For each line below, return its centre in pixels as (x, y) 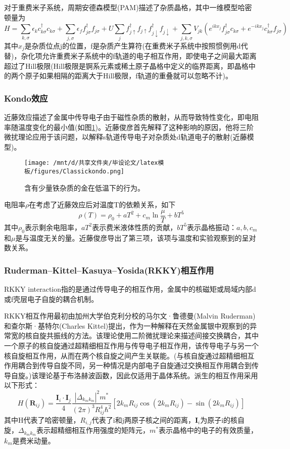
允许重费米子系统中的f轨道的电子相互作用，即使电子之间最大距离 (149, 55)
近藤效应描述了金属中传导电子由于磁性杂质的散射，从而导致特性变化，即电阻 (131, 117)
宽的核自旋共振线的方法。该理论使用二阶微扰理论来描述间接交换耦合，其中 (135, 335)
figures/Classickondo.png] (79, 171)
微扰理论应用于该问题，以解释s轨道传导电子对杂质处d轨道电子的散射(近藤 (126, 137)
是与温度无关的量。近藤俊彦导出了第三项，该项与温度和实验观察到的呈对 (136, 237)
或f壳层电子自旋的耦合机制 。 (51, 299)
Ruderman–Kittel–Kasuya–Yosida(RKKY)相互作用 (109, 270)
